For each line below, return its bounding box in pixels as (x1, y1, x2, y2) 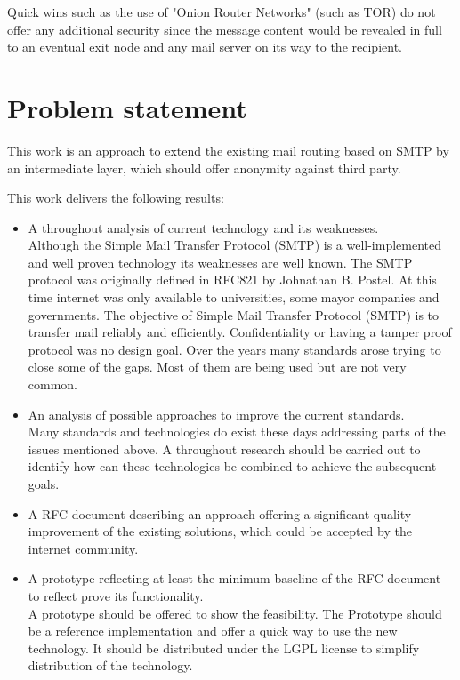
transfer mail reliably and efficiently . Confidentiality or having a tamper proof (28, 323, 452, 341)
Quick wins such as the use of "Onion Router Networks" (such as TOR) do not (7, 3, 436, 20)
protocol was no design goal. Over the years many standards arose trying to (28, 340, 441, 358)
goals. (28, 475, 60, 492)
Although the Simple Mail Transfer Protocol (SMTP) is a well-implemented (28, 236, 442, 254)
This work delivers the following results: (7, 188, 224, 207)
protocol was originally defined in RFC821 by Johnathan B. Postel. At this (28, 270, 437, 289)
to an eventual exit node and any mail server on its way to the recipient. (7, 37, 402, 56)
